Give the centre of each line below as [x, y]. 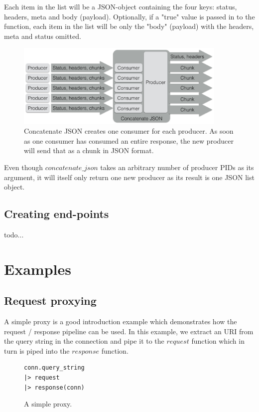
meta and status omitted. [43, 36]
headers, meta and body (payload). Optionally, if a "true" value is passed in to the [129, 16]
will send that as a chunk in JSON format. [89, 150]
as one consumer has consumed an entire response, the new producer [129, 140]
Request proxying [50, 301]
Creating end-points [57, 214]
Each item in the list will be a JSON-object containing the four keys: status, [121, 6]
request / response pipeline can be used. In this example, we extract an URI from [129, 331]
